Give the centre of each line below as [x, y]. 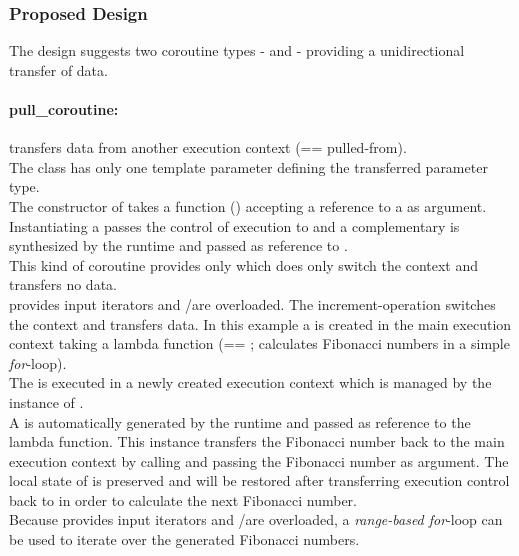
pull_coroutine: [64, 109]
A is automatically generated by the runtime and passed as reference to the [240, 421]
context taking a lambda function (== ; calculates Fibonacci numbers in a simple [259, 343]
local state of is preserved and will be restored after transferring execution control [259, 480]
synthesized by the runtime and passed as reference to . [178, 245]
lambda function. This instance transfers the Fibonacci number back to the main [257, 441]
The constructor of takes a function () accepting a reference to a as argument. [248, 205]
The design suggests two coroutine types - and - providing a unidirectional [237, 50]
